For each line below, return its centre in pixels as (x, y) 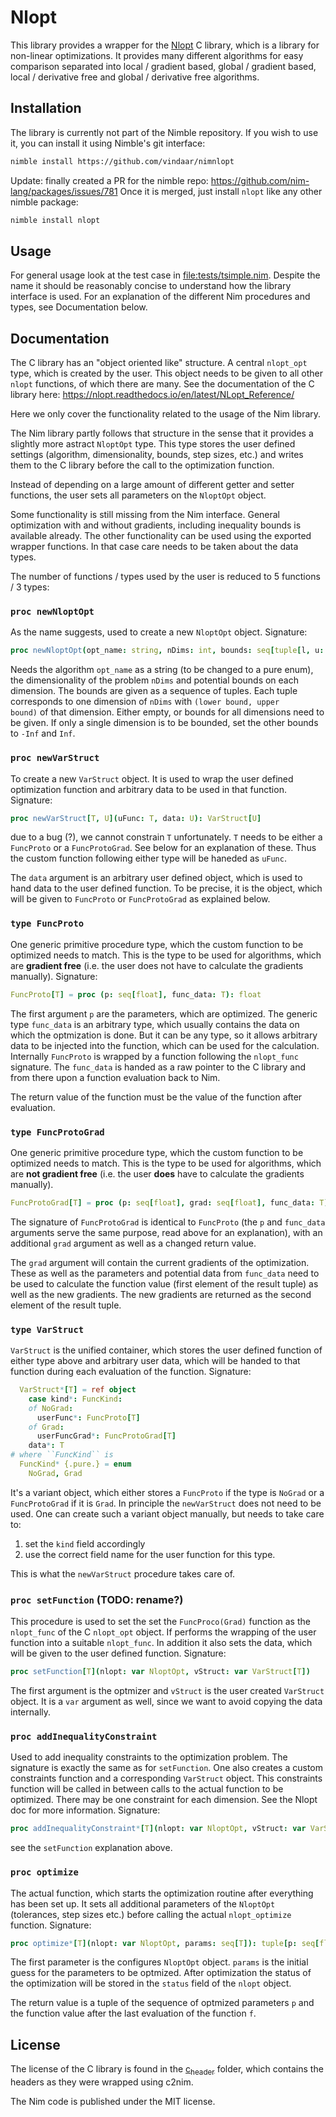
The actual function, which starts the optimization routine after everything (162, 1893)
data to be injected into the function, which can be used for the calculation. (165, 1045)
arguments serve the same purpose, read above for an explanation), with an (166, 1232)
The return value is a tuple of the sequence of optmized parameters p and (162, 2003)
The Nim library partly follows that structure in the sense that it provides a (162, 433)
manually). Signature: (54, 976)
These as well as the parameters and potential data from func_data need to (165, 1273)
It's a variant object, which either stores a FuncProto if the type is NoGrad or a (167, 1492)
